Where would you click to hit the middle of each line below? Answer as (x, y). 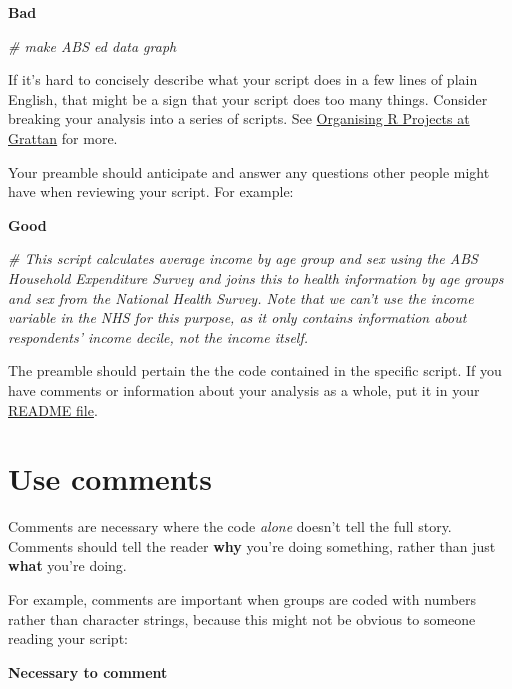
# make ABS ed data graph (92, 45)
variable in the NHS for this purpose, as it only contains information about (237, 317)
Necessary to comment (88, 671)
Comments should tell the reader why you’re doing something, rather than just (252, 545)
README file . (53, 409)
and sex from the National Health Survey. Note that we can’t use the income (241, 297)
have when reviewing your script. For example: (151, 191)
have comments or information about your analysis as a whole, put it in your (244, 389)
